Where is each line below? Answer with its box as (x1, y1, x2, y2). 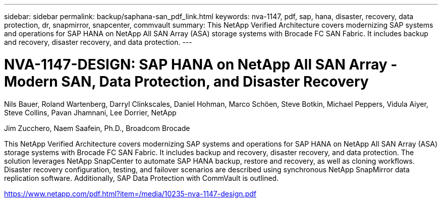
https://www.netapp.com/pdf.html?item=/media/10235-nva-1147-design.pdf (4, 189, 256, 198)
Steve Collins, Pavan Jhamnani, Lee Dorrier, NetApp (4, 108, 177, 117)
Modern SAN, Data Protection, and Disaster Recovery (4, 73, 369, 90)
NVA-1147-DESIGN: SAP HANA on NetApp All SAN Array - (4, 55, 398, 73)
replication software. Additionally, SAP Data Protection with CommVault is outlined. (4, 173, 279, 182)
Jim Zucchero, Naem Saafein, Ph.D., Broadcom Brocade (4, 123, 190, 132)
